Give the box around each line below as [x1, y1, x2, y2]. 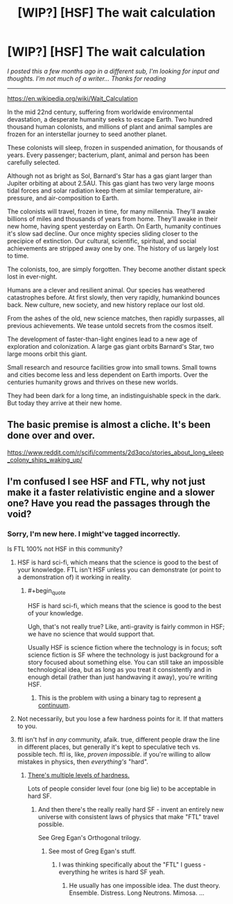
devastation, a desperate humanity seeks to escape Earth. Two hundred [7, 115, 213, 123]
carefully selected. [7, 158, 60, 166]
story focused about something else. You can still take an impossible [27, 658, 224, 666]
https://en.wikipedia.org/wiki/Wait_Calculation [7, 94, 138, 102]
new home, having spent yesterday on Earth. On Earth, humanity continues [7, 222, 221, 230]
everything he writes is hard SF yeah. [58, 868, 165, 876]
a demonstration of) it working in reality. [17, 573, 132, 582]
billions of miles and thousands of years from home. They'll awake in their [7, 214, 218, 223]
